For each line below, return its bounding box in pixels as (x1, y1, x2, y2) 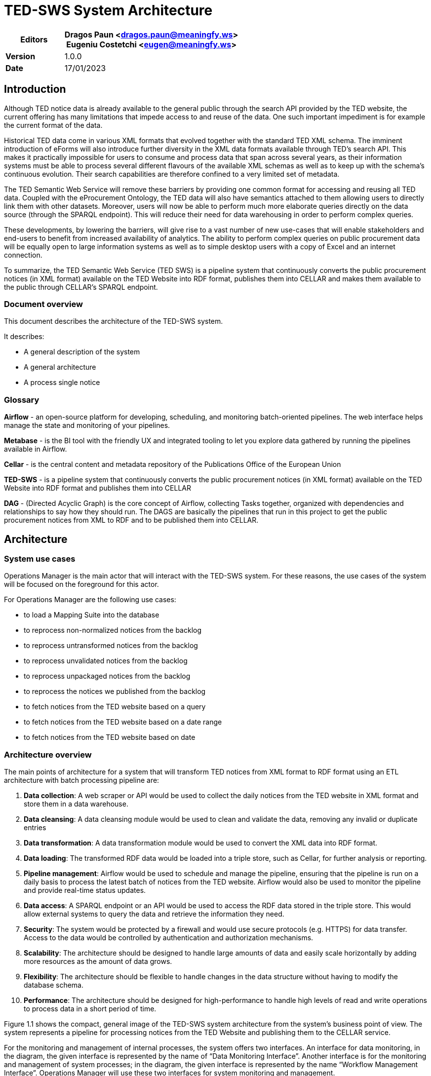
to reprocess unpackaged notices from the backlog (24, 672, 191, 681)
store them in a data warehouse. (24, 800, 128, 808)
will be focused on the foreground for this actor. (4, 580, 159, 589)
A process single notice (24, 378, 100, 387)
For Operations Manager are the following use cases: (4, 595, 176, 604)
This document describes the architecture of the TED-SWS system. (4, 317, 223, 326)
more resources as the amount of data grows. (24, 957, 172, 966)
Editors (20, 34, 48, 44)
